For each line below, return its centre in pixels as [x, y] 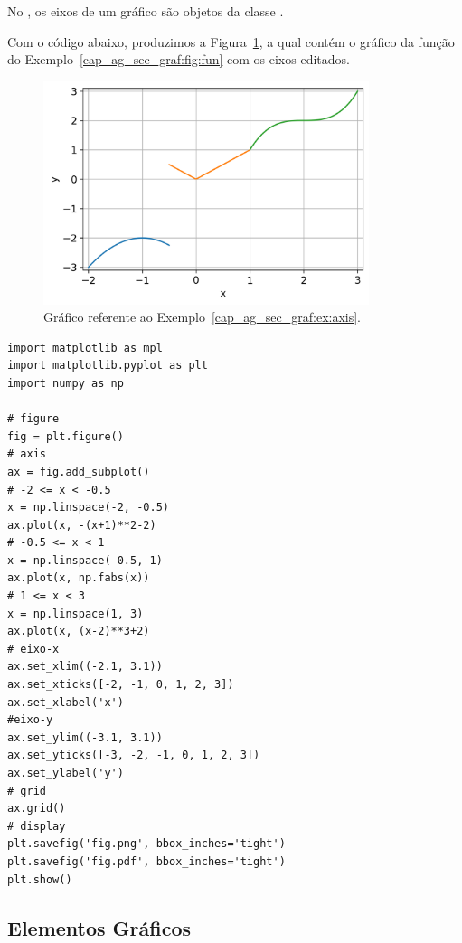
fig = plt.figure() [66, 436]
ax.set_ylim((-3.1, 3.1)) [85, 737]
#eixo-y [30, 720]
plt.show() [40, 879]
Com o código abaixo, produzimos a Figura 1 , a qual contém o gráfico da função [231, 41]
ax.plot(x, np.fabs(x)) [79, 578]
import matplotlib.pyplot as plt [108, 366]
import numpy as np [66, 383]
